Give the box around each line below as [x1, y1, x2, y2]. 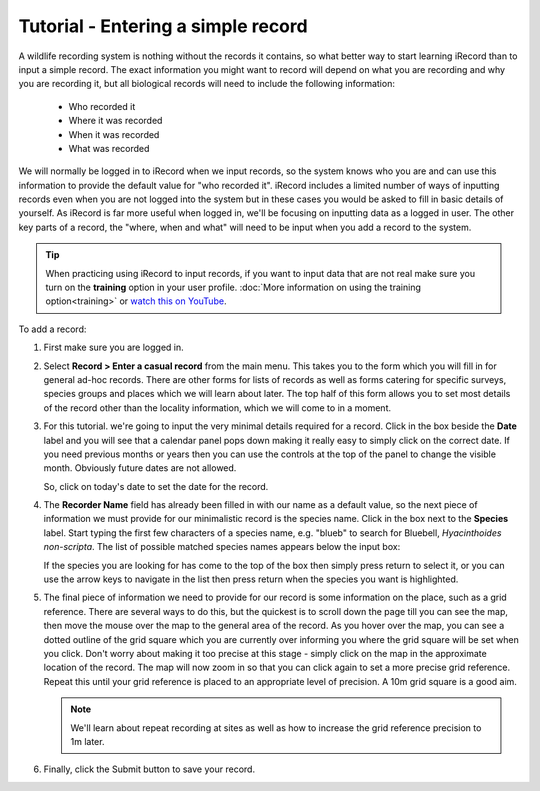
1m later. [70, 735, 105, 747]
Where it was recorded [68, 115, 163, 127]
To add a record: [18, 323, 87, 335]
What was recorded [68, 142, 150, 154]
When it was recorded [68, 128, 160, 140]
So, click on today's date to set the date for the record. [43, 480, 269, 492]
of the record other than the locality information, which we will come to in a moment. [43, 401, 392, 414]
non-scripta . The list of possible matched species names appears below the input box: [43, 541, 401, 553]
